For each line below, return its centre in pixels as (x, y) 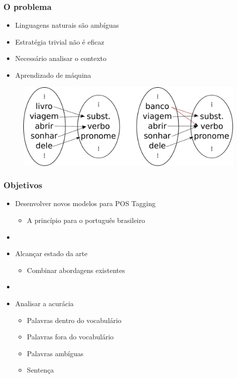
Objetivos (23, 185)
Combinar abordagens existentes (76, 270)
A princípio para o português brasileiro (86, 220)
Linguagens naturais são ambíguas (67, 25)
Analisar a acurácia (44, 303)
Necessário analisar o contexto (61, 58)
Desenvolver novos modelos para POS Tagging (85, 203)
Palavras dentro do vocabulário (74, 320)
